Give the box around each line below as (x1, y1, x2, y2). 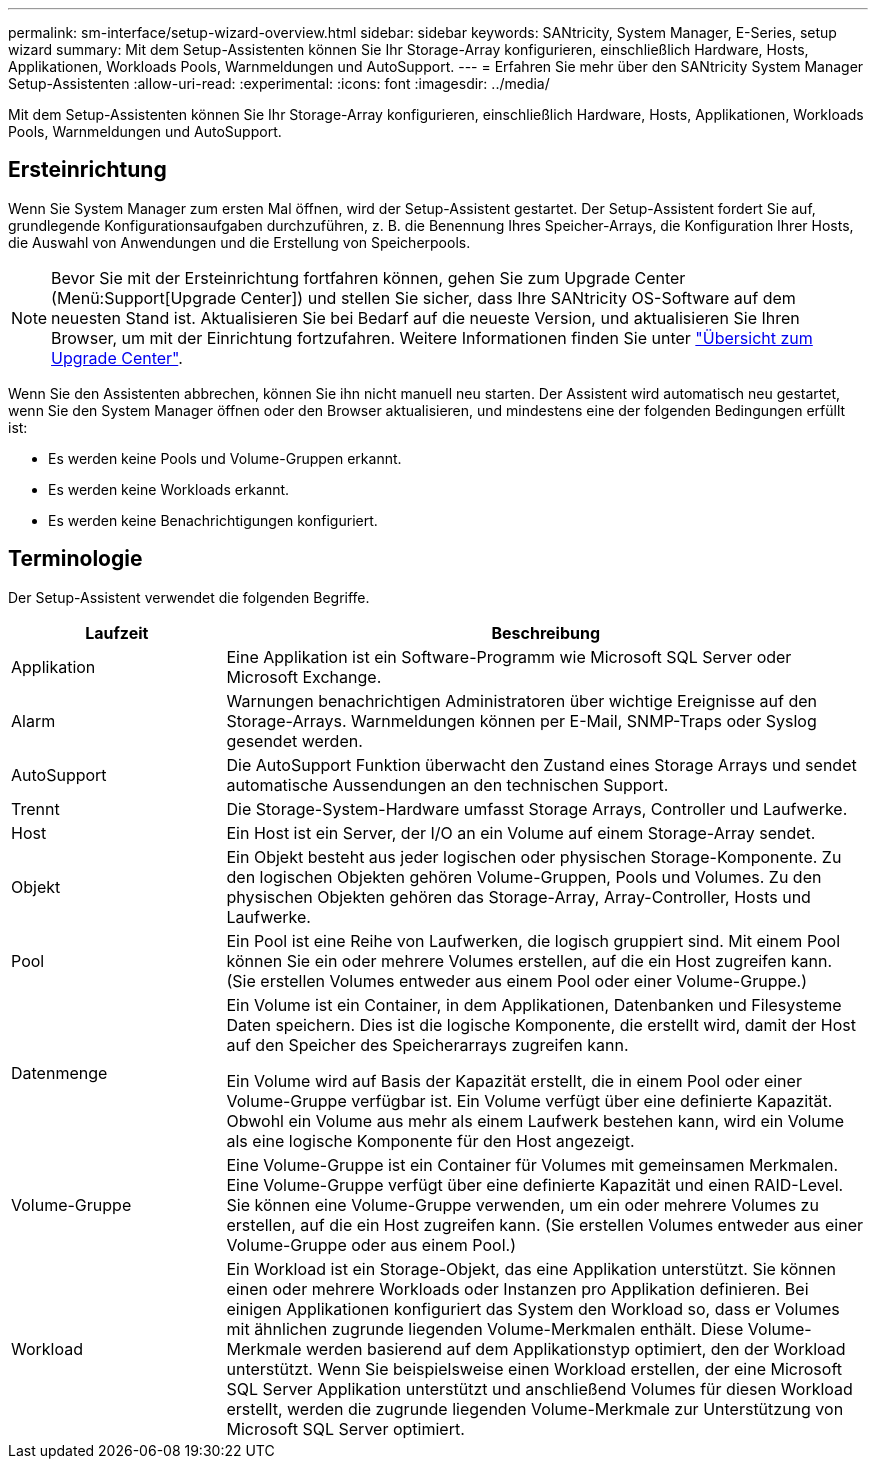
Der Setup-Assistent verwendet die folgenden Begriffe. (8, 588, 370, 606)
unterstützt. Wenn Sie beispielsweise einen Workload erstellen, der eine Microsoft (226, 1358, 842, 1379)
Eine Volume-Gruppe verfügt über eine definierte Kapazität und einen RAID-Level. (226, 1174, 844, 1195)
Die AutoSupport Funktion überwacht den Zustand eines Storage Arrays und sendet (226, 754, 857, 775)
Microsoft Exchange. (226, 666, 382, 687)
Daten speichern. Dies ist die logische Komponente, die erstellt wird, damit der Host (226, 1014, 857, 1035)
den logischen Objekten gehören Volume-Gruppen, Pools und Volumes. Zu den (226, 866, 822, 887)
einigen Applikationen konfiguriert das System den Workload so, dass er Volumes (226, 1298, 840, 1319)
